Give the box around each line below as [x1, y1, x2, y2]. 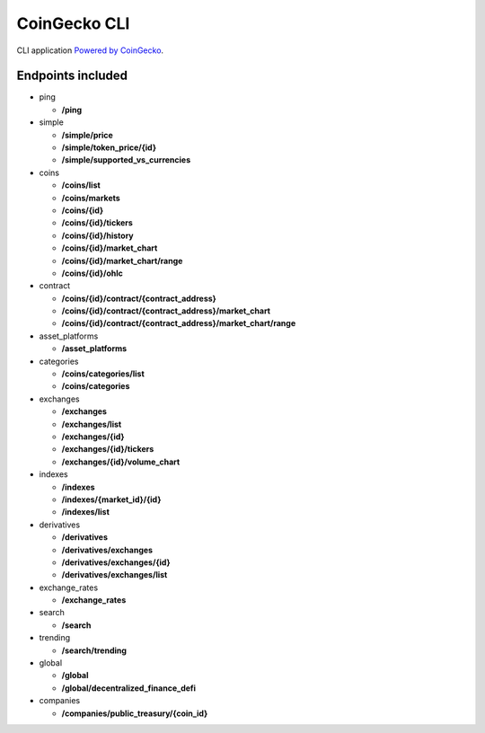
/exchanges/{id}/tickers [61, 444, 154, 455]
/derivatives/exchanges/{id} [61, 557, 171, 568]
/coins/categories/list [61, 368, 145, 379]
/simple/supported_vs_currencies [61, 155, 191, 165]
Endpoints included [16, 68, 128, 84]
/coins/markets [61, 192, 120, 203]
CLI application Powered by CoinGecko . [16, 45, 164, 56]
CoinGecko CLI [16, 13, 130, 33]
